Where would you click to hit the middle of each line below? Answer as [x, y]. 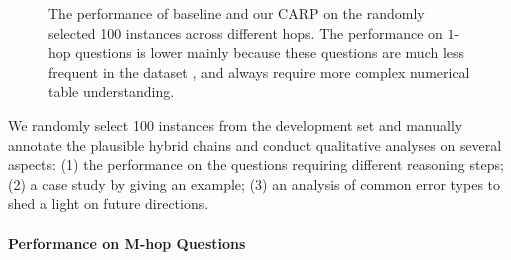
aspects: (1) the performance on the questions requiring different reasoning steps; [256, 164]
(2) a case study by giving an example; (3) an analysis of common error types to [254, 183]
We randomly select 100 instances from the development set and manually [235, 124]
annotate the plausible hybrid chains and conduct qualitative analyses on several [255, 144]
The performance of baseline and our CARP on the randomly [236, 13]
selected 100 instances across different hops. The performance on [245, 32]
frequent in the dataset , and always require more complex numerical [259, 71]
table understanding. [111, 91]
